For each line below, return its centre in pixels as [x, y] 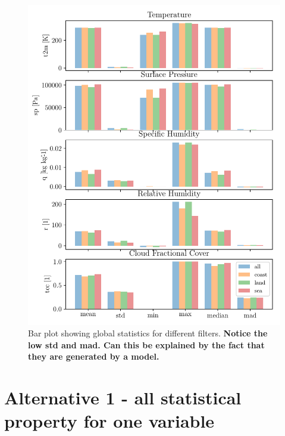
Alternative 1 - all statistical [123, 398]
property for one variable [109, 421]
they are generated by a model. [94, 356]
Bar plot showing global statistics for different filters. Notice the [148, 333]
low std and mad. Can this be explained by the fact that [146, 344]
